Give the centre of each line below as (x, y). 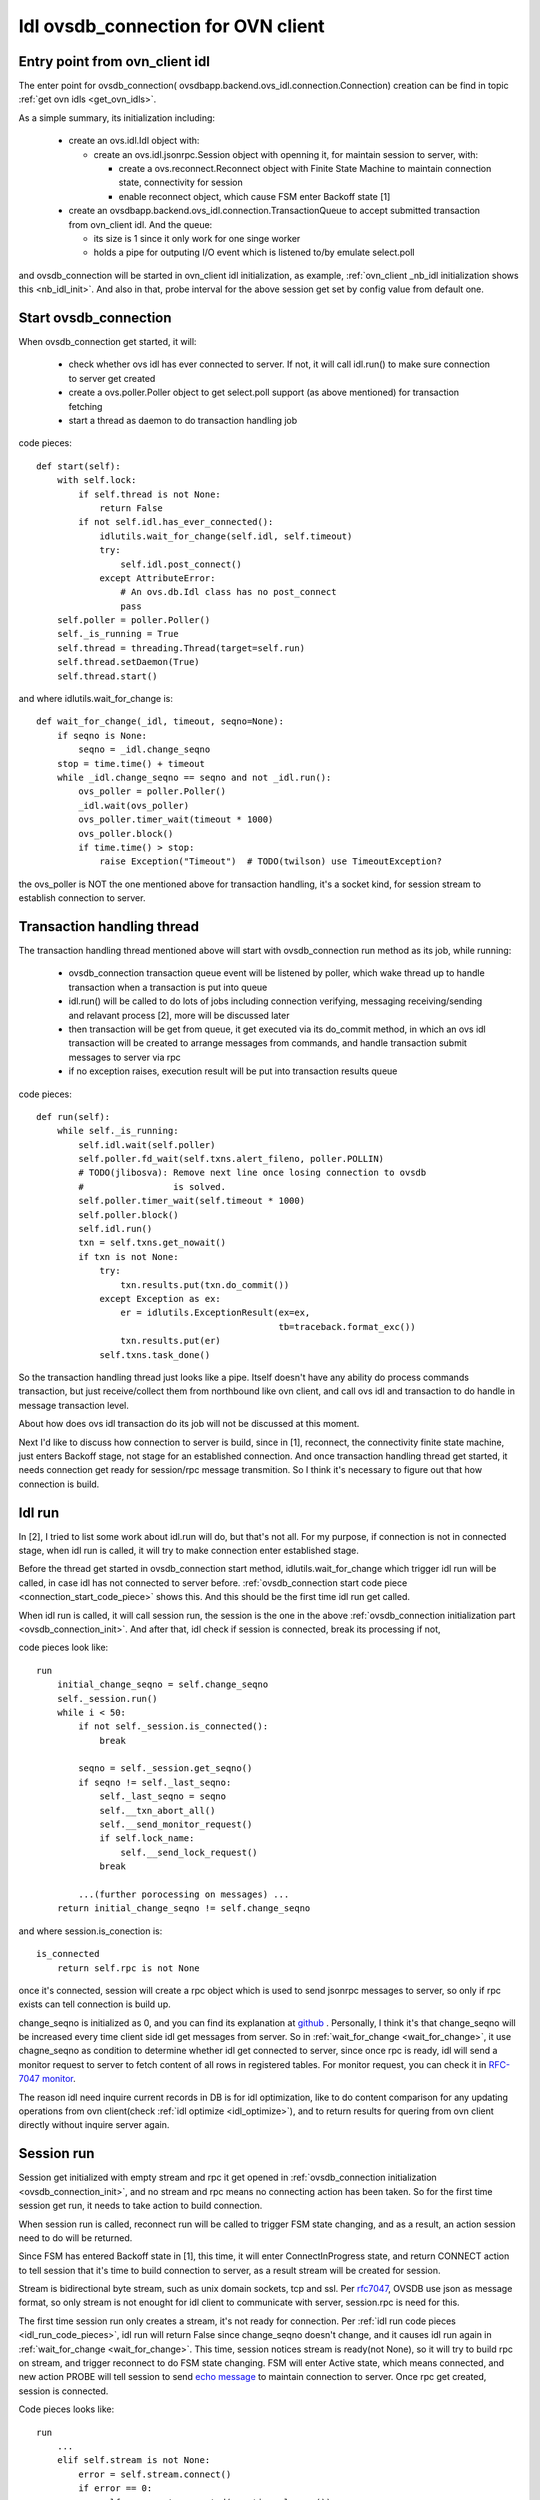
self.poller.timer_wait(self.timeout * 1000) (191, 1201)
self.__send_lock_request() (189, 1852)
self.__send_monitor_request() (176, 1824)
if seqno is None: (102, 735)
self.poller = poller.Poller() (133, 620)
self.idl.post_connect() (181, 564)
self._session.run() (107, 1698)
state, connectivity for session (181, 182)
